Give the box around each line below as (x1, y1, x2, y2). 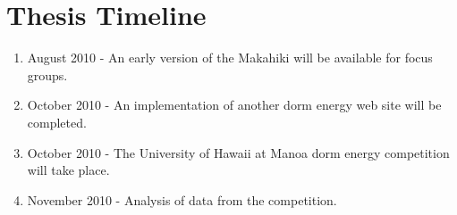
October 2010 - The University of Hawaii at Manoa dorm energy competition (27, 143, 450, 161)
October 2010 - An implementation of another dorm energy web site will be (27, 95, 442, 114)
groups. (27, 65, 68, 84)
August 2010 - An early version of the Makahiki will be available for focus (27, 48, 433, 67)
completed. (27, 112, 87, 131)
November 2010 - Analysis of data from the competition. (27, 190, 337, 209)
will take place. (27, 161, 110, 179)
